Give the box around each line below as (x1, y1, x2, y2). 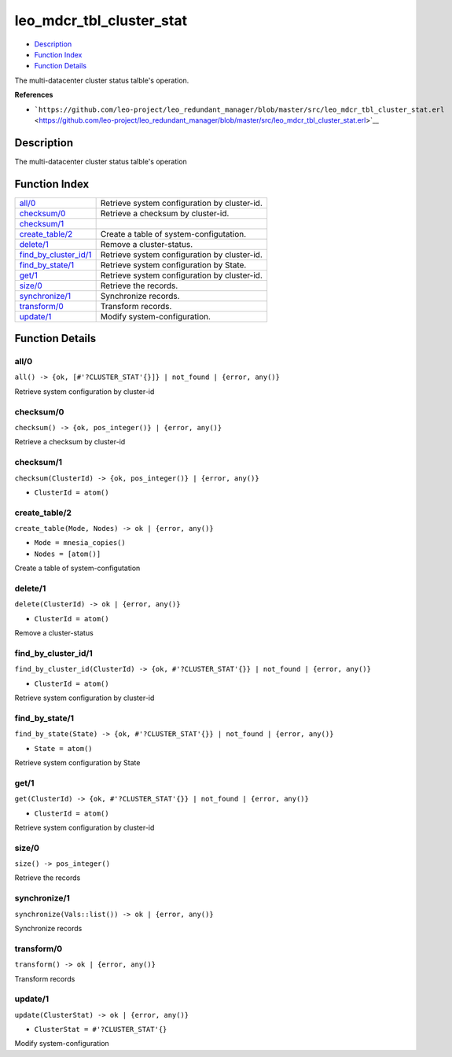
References (14, 90, 53, 100)
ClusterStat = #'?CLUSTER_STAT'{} (34, 1025, 167, 1034)
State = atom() (34, 744, 94, 753)
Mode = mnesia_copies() (34, 539, 126, 547)
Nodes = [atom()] (34, 549, 101, 558)
